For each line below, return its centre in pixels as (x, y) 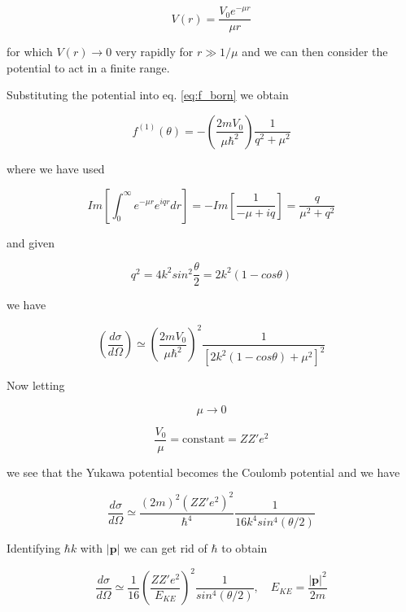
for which (30, 52)
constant (203, 440)
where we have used (56, 168)
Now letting (36, 385)
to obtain (244, 548)
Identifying (34, 548)
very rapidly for (154, 52)
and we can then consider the (315, 52)
